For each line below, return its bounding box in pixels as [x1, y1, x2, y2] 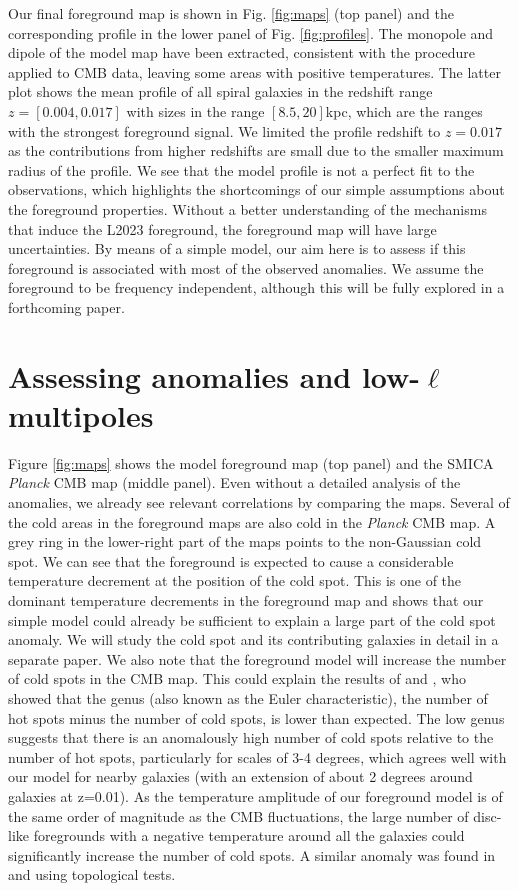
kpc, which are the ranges [325, 100, 483, 121]
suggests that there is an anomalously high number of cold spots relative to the [8, 727, 494, 748]
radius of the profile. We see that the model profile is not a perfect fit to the [8, 159, 475, 180]
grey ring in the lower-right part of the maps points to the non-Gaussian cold [8, 531, 482, 552]
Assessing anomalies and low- [8, 355, 421, 396]
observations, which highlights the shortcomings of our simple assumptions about [8, 179, 505, 200]
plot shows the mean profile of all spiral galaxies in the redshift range [8, 81, 433, 102]
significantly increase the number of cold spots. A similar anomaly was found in [8, 844, 496, 865]
